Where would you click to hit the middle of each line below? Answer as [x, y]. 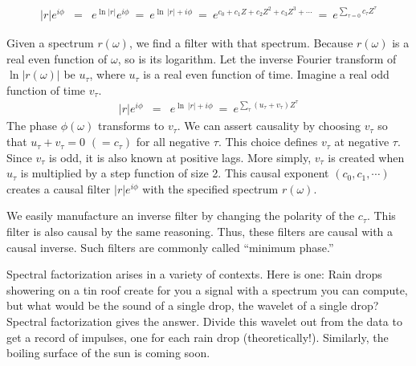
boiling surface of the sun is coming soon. [108, 353]
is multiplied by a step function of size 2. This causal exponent [175, 173]
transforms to [131, 126]
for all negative [173, 142]
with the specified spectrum [210, 188]
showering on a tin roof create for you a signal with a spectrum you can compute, [207, 289]
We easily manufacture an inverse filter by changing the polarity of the [181, 216]
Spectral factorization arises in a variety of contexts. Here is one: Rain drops [194, 274]
